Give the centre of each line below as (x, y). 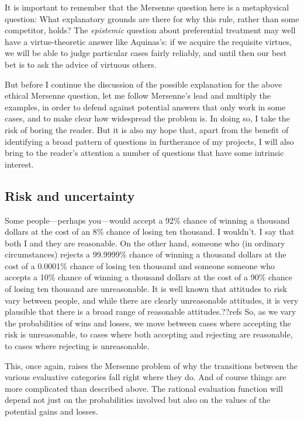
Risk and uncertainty (70, 195)
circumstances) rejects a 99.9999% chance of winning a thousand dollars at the (146, 254)
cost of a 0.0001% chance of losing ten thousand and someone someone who (140, 265)
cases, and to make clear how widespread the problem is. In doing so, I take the (147, 118)
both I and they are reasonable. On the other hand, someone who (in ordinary (145, 243)
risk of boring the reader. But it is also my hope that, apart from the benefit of (147, 129)
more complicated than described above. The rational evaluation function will (144, 388)
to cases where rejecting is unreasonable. (77, 346)
